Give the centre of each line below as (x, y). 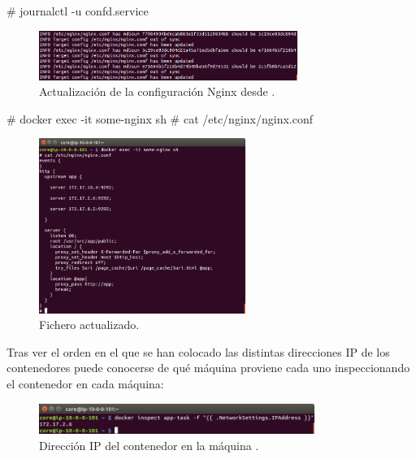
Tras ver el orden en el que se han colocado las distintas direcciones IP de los (198, 351)
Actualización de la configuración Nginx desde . (157, 91)
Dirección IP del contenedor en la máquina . (149, 445)
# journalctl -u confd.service (78, 11)
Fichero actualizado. (89, 325)
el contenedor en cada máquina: (85, 383)
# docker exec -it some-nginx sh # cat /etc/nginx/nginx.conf (160, 118)
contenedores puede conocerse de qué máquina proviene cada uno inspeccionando (208, 368)
